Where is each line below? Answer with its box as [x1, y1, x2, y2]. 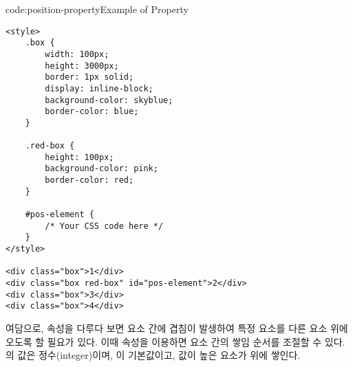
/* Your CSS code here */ [45, 221, 164, 231]
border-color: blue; [45, 107, 139, 117]
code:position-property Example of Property [6, 2, 189, 16]
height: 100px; [45, 152, 114, 162]
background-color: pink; [45, 164, 158, 174]
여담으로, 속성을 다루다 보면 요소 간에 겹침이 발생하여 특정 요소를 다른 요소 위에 [6, 321, 348, 335]
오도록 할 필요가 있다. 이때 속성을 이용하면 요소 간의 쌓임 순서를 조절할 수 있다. [6, 334, 345, 348]
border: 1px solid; [45, 72, 134, 82]
